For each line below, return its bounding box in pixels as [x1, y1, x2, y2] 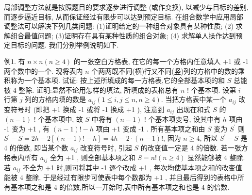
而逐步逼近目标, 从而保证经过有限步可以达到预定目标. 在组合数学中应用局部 [4, 11, 244, 21]
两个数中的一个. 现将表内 [4, 65, 83, 76]
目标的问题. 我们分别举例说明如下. [10, 40, 119, 50]
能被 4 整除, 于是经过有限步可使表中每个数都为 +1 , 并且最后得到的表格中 [4, 172, 237, 182]
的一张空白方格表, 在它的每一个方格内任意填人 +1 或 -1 [73, 56, 249, 66]
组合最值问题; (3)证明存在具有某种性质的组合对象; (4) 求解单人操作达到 [10, 30, 236, 40]
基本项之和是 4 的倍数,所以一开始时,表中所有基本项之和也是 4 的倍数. [10, 181, 230, 192]
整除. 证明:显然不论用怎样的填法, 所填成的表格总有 [18, 84, 179, 95]
